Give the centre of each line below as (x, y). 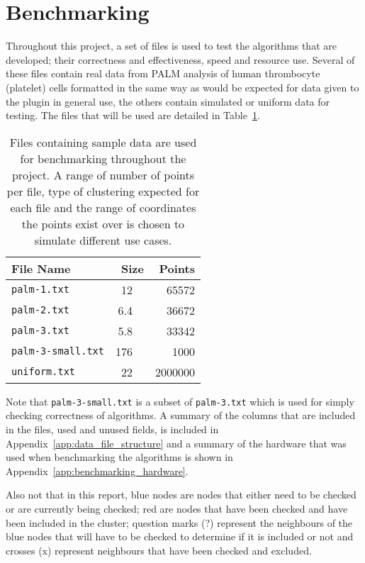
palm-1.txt (40, 290)
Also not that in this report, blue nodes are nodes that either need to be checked (181, 495)
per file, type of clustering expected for (103, 191)
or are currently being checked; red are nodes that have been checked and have (177, 508)
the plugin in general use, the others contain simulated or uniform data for (168, 101)
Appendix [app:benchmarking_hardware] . (97, 470)
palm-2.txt (40, 310)
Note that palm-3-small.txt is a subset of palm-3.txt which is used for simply (180, 401)
